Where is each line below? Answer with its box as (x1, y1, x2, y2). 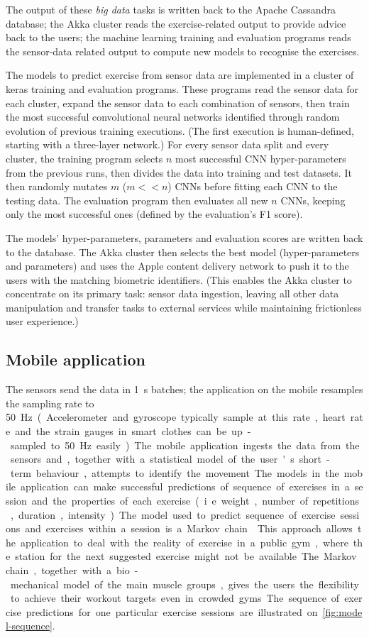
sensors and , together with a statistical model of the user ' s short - (10, 451, 330, 466)
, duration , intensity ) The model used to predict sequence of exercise (10, 507, 336, 522)
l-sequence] (6, 618, 53, 633)
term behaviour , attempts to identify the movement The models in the (10, 465, 339, 480)
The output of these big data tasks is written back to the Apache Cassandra (6, 2, 336, 16)
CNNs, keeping (280, 192, 346, 207)
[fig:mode (322, 604, 363, 619)
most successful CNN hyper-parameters (175, 150, 346, 165)
